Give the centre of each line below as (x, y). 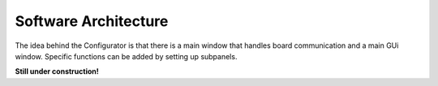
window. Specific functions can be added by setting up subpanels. (126, 56)
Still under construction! (57, 71)
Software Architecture (92, 21)
